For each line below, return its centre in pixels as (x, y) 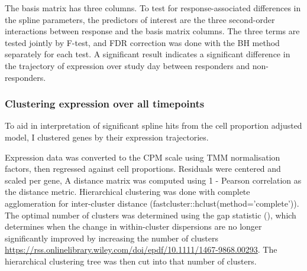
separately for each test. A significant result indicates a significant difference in (148, 54)
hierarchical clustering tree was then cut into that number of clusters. (131, 261)
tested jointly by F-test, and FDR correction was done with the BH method (142, 42)
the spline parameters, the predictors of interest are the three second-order (140, 19)
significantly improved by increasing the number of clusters (112, 238)
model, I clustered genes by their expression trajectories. (107, 137)
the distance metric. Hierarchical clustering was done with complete (127, 192)
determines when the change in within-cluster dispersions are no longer (133, 226)
